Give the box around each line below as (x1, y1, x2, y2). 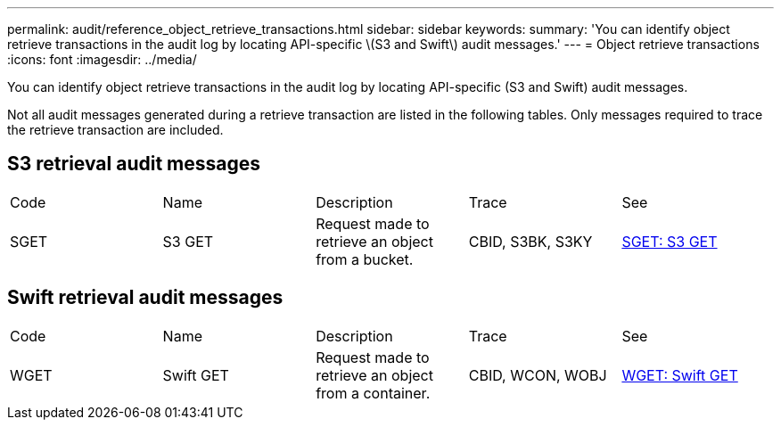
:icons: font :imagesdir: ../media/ (7, 52, 197, 67)
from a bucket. (316, 250, 414, 268)
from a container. (316, 383, 431, 402)
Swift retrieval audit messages (7, 286, 284, 309)
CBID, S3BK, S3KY (468, 232, 593, 250)
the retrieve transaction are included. (7, 122, 224, 137)
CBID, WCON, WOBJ (468, 365, 607, 384)
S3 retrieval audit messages (7, 152, 261, 176)
